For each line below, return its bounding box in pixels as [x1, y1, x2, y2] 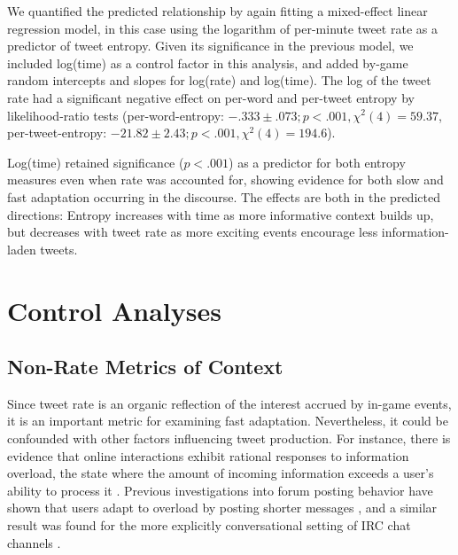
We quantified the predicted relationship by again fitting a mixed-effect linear [7, 2, 428, 20]
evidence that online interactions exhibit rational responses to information [7, 446, 409, 465]
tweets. [40, 239, 78, 258]
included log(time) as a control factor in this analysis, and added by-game [7, 53, 408, 72]
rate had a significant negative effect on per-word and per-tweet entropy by [7, 88, 415, 106]
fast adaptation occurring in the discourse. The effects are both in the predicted [7, 187, 440, 206]
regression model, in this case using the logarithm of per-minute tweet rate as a [7, 19, 438, 37]
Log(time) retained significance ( [7, 152, 184, 171]
